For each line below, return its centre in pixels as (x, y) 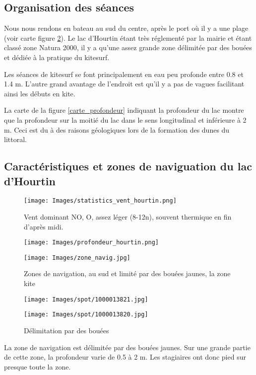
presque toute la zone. (37, 366)
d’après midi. (44, 226)
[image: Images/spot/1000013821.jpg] (86, 299)
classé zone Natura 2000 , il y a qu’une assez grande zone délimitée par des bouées (128, 47)
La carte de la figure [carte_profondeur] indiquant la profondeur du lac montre (124, 110)
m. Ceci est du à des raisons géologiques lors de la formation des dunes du (117, 129)
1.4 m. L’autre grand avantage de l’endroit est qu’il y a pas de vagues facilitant (124, 84)
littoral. (15, 139)
